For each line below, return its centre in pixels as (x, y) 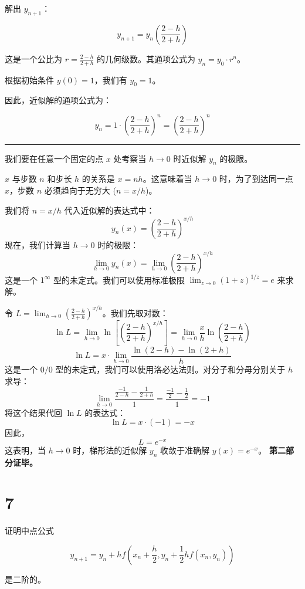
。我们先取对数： (135, 312)
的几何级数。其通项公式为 (146, 58)
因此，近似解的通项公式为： (58, 100)
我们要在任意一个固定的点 (54, 158)
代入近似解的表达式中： (109, 210)
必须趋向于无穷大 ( (80, 190)
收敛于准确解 (185, 450)
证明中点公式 (29, 531)
